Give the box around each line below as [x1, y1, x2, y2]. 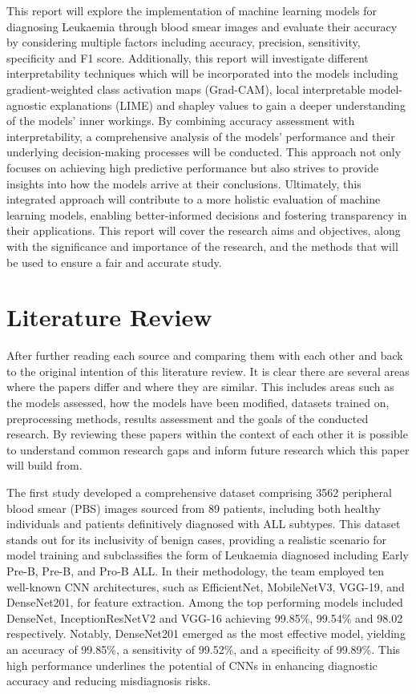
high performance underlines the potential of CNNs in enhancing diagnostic [6, 656, 378, 673]
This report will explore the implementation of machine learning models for [6, 2, 377, 18]
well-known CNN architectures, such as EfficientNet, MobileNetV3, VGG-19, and [6, 578, 405, 595]
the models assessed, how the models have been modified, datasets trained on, [6, 394, 390, 410]
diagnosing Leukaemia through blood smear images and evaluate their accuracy [6, 18, 398, 34]
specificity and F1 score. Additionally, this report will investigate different [6, 49, 369, 66]
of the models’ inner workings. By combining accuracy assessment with [6, 112, 355, 129]
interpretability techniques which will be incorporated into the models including [6, 65, 398, 82]
